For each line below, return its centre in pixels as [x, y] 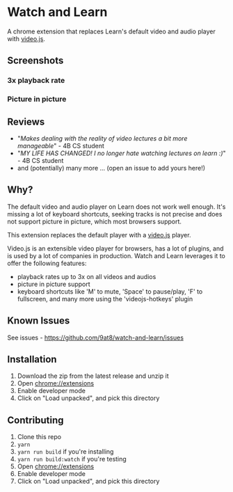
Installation [32, 359]
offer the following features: [47, 263]
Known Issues [39, 321]
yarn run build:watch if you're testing [72, 459]
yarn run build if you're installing [65, 452]
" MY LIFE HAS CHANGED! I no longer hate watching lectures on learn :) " [121, 153]
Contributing [35, 420]
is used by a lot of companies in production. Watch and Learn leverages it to [116, 255]
